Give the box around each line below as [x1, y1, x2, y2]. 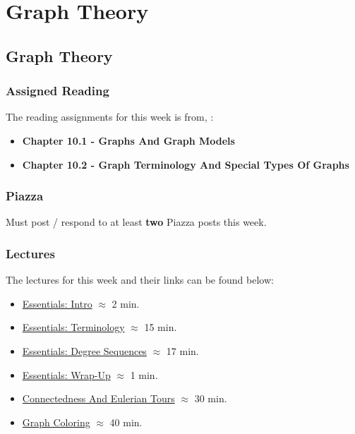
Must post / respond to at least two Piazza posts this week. [6, 215, 267, 229]
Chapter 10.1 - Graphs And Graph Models [22, 133, 235, 147]
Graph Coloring [22, 414, 90, 429]
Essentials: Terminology [22, 320, 125, 334]
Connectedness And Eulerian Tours [22, 391, 175, 406]
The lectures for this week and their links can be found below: [6, 272, 274, 287]
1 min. [130, 367, 158, 382]
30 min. [194, 391, 227, 406]
